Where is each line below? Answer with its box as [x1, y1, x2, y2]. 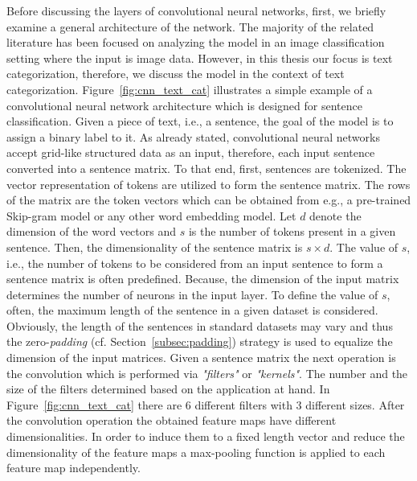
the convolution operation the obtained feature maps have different [6, 412, 337, 429]
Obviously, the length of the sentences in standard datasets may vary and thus [6, 317, 393, 334]
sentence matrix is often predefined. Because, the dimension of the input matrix [6, 270, 399, 287]
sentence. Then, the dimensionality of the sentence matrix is [6, 238, 303, 255]
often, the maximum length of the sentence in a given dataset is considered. [6, 302, 378, 319]
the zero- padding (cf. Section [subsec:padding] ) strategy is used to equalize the [6, 333, 393, 350]
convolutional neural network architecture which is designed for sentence [6, 97, 362, 113]
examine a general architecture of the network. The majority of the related [6, 18, 374, 35]
